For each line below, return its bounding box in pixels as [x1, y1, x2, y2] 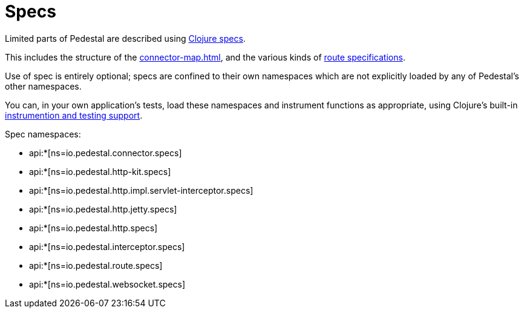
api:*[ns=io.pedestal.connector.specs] [29, 147, 182, 158]
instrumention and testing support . [5, 110, 143, 120]
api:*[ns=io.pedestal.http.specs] [29, 222, 158, 233]
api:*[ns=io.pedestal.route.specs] [29, 260, 163, 271]
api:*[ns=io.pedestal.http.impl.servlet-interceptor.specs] [29, 185, 254, 196]
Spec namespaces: [5, 128, 81, 139]
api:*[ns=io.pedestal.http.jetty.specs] [29, 203, 177, 214]
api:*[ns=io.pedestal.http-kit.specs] [29, 166, 171, 177]
